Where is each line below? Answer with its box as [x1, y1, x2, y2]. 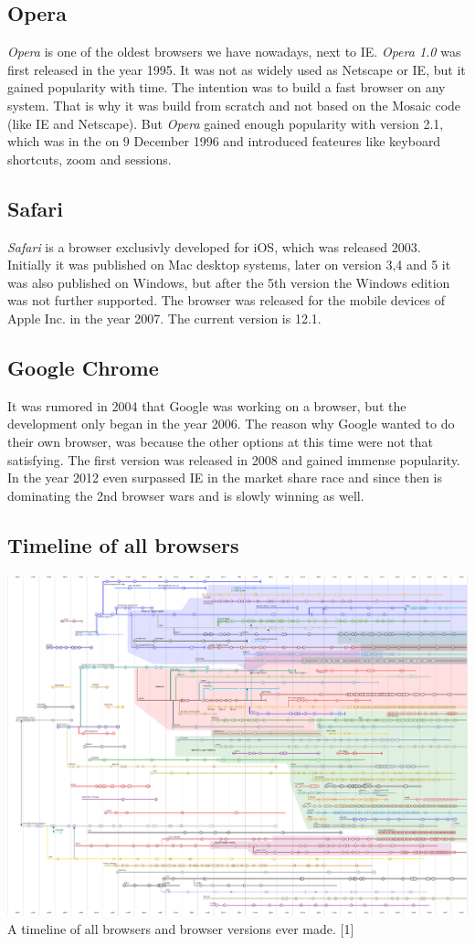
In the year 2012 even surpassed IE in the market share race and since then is [7, 468, 443, 487]
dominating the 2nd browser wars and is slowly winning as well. [7, 485, 364, 504]
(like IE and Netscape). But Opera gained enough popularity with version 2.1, [7, 113, 444, 133]
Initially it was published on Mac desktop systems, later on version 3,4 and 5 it [7, 255, 451, 274]
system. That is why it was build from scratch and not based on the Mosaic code [7, 95, 461, 114]
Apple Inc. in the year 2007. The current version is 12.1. [7, 308, 322, 327]
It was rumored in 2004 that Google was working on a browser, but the [7, 396, 406, 415]
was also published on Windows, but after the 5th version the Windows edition [7, 272, 450, 292]
